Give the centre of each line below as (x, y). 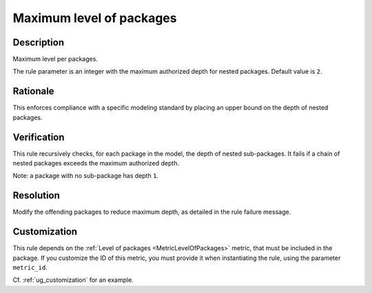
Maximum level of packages (95, 18)
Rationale (33, 91)
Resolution (36, 195)
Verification (39, 137)
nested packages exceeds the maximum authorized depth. (96, 163)
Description (39, 42)
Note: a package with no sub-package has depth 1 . (85, 176)
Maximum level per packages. (55, 59)
